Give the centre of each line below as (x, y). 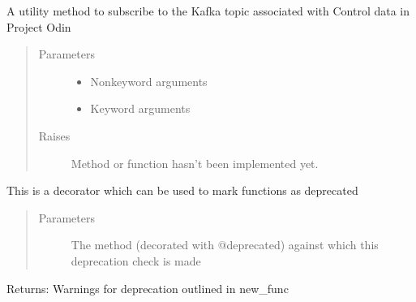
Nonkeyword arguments (149, 81)
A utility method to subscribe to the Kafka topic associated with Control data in (208, 11)
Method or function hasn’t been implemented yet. (195, 163)
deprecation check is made (136, 260)
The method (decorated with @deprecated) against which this (225, 245)
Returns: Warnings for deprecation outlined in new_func (148, 288)
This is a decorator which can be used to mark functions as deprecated (182, 190)
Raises (54, 135)
